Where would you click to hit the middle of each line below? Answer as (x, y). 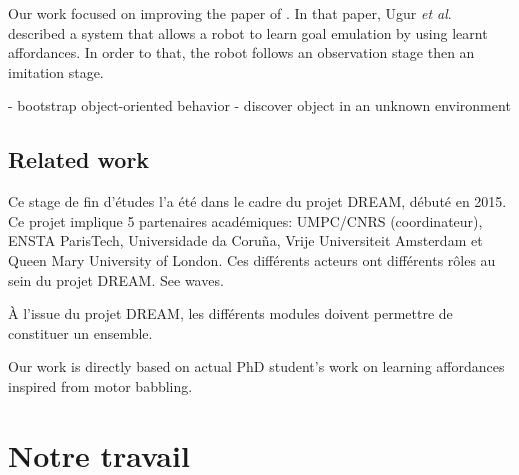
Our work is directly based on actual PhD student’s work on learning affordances (256, 366)
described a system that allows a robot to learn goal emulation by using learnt (248, 32)
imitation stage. (56, 71)
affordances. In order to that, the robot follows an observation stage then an (241, 52)
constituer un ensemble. (80, 332)
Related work (79, 159)
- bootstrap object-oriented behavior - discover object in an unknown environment (259, 105)
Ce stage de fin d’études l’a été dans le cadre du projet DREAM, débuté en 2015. (257, 201)
